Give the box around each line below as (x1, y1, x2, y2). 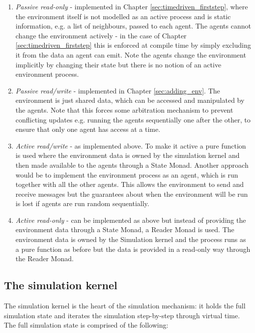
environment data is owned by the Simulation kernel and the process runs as (15, 234, 246, 244)
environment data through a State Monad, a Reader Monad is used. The (15, 224, 234, 235)
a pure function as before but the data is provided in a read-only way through (15, 243, 251, 254)
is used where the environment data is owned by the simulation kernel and (15, 150, 240, 160)
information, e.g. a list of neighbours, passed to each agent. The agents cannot (15, 21, 251, 31)
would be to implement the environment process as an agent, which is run (15, 169, 238, 180)
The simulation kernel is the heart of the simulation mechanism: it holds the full (4, 301, 246, 311)
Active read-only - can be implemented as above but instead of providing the (15, 214, 246, 225)
